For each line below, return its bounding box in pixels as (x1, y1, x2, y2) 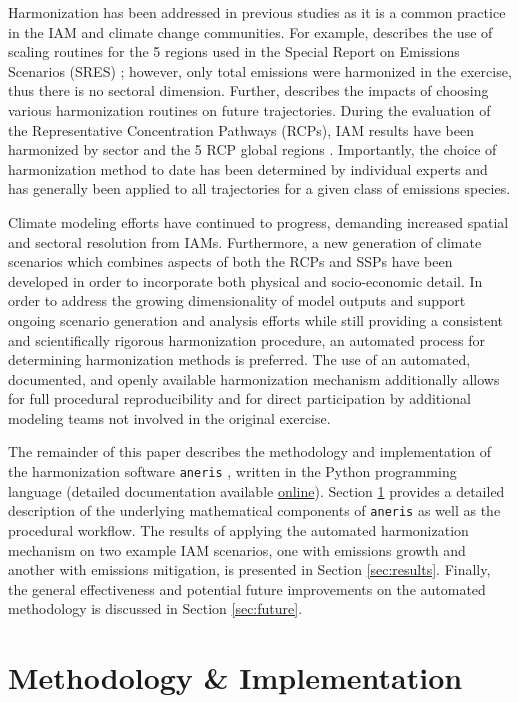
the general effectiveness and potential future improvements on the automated (8, 578, 486, 599)
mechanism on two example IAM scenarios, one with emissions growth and (8, 539, 466, 560)
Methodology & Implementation (8, 657, 463, 698)
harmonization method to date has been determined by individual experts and (8, 158, 488, 179)
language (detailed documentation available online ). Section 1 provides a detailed (8, 480, 505, 501)
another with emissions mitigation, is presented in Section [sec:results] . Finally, (8, 559, 491, 580)
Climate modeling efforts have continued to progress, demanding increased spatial (8, 211, 509, 232)
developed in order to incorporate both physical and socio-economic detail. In (8, 270, 483, 291)
